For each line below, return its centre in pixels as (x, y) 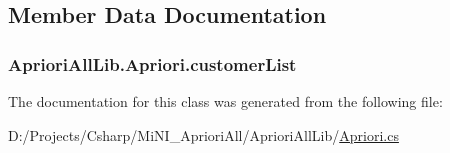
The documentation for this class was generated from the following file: (225, 101)
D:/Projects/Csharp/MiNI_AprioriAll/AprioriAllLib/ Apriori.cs (203, 134)
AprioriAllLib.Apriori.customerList (152, 63)
